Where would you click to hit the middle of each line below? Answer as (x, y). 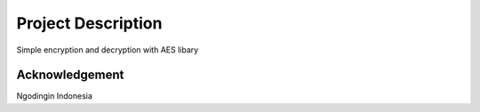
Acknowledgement (70, 75)
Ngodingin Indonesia (55, 96)
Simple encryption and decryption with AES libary (108, 50)
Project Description (89, 23)
